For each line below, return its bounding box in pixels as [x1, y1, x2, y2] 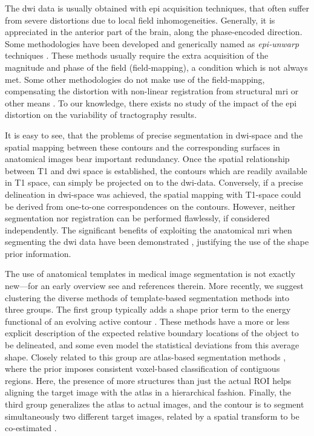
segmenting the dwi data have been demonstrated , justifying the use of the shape [5, 235, 309, 248]
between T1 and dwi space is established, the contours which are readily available [5, 164, 307, 177]
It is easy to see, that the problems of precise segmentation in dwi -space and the [5, 128, 303, 141]
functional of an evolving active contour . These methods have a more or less [5, 314, 290, 327]
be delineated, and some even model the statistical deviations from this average [5, 339, 299, 351]
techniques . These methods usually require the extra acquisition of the [5, 49, 269, 62]
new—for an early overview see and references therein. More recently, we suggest [5, 279, 304, 292]
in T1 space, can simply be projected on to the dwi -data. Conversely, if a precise [5, 176, 303, 189]
